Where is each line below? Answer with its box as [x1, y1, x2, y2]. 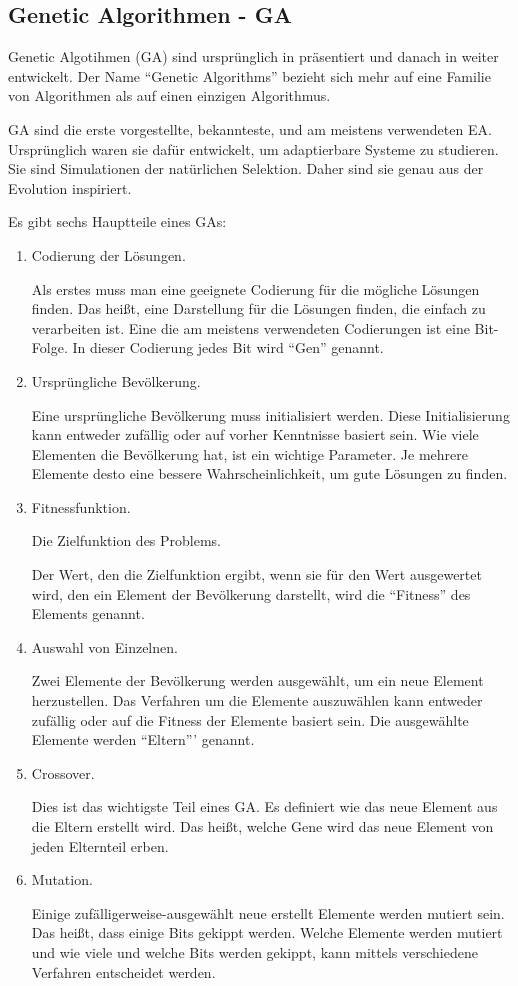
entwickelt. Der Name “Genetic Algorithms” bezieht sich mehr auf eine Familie [8, 65, 491, 86]
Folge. [31, 337, 68, 358]
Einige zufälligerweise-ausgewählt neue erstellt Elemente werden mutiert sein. [31, 902, 505, 923]
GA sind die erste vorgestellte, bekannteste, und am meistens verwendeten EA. [8, 118, 492, 139]
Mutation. [31, 869, 93, 890]
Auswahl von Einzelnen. [31, 636, 178, 657]
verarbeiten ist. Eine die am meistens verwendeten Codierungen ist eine [31, 317, 470, 338]
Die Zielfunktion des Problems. [31, 530, 222, 551]
